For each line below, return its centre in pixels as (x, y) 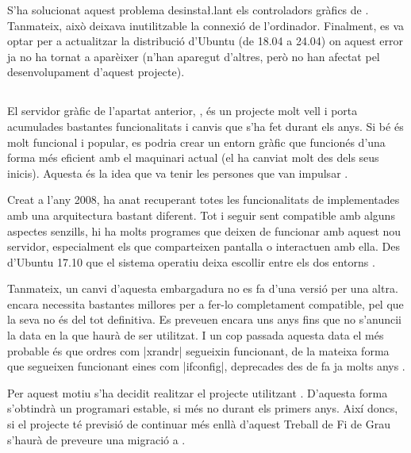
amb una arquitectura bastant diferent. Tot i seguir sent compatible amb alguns (201, 215)
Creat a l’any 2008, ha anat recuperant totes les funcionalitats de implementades (204, 200)
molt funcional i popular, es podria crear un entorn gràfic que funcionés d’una (196, 142)
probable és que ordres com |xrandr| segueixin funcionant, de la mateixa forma (198, 350)
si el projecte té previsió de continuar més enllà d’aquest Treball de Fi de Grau (199, 424)
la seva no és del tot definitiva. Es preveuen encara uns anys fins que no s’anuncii (205, 319)
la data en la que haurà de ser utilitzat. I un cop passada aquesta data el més (196, 335)
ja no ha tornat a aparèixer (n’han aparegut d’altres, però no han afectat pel (194, 56)
